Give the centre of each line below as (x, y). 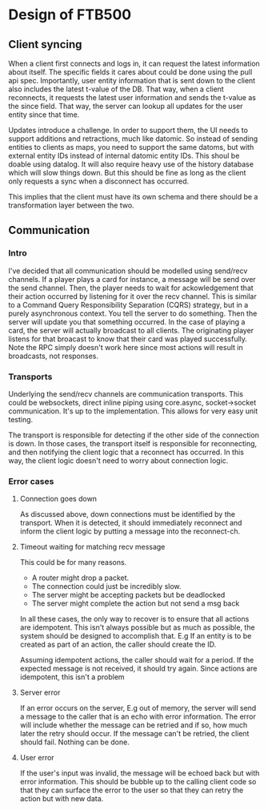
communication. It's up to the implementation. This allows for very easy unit (133, 411)
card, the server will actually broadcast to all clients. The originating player (131, 330)
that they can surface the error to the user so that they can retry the (132, 790)
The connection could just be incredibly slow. (106, 586)
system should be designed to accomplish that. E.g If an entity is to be (136, 636)
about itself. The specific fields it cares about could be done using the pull (130, 72)
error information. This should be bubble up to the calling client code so (138, 782)
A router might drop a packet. (80, 578)
